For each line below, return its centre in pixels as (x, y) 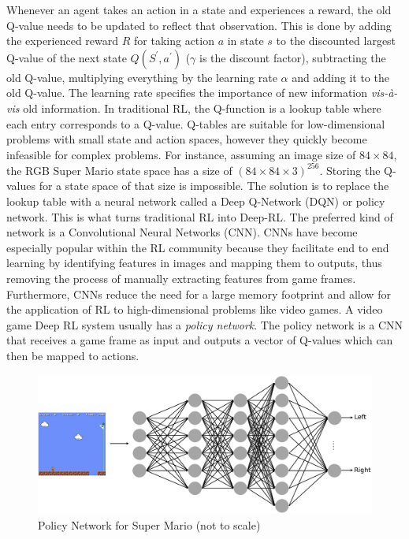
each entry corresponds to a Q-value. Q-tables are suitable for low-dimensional (196, 123)
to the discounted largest (336, 41)
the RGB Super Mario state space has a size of (119, 170)
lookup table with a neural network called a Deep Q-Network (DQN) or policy (196, 201)
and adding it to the (340, 77)
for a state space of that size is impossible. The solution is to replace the (214, 186)
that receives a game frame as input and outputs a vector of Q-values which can (200, 340)
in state (245, 41)
